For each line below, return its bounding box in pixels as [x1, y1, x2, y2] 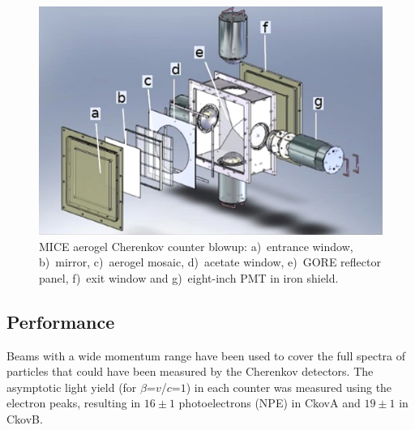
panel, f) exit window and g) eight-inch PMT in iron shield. [39, 269, 339, 286]
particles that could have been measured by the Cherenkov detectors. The [6, 363, 374, 380]
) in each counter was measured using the [186, 378, 392, 395]
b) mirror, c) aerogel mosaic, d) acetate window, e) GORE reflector [39, 253, 381, 270]
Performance [6, 309, 115, 334]
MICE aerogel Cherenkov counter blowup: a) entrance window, [39, 237, 353, 254]
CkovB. [6, 411, 43, 428]
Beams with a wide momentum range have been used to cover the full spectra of [6, 347, 406, 364]
